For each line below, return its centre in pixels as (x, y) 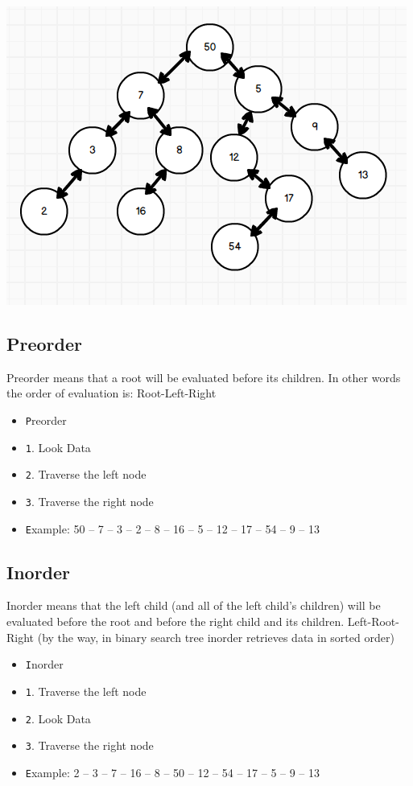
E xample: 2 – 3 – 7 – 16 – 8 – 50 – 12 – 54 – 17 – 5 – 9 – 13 (173, 772)
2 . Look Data (58, 718)
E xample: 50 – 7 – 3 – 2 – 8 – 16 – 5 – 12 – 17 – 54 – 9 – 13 (173, 528)
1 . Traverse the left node (86, 691)
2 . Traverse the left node (86, 474)
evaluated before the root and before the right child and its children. (176, 621)
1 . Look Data (58, 447)
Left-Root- (373, 621)
